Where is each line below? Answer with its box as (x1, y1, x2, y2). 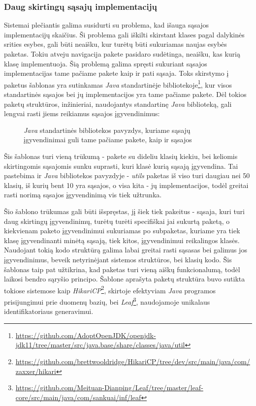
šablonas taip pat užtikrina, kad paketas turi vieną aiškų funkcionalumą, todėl (4, 264, 240, 274)
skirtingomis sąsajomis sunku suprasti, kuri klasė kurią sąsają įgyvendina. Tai (4, 160, 238, 171)
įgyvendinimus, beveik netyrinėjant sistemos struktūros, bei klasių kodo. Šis (4, 254, 232, 264)
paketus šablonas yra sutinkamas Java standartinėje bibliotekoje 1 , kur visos (4, 78, 232, 90)
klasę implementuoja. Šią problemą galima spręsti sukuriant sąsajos (4, 58, 207, 68)
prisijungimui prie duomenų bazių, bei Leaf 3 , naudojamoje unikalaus (4, 295, 210, 307)
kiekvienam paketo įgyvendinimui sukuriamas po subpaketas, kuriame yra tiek (4, 225, 240, 236)
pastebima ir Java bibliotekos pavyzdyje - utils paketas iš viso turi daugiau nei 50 (4, 170, 250, 181)
